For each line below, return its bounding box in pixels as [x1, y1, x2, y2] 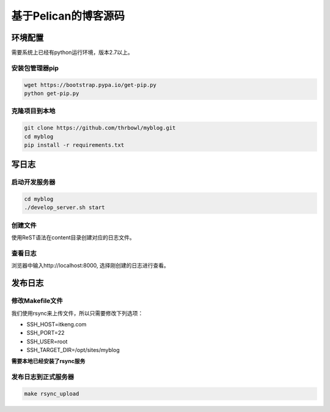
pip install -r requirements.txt [24, 141, 125, 148]
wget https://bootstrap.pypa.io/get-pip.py [24, 81, 157, 88]
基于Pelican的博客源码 [11, 9, 125, 23]
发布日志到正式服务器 [11, 373, 75, 381]
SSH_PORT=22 [26, 329, 65, 337]
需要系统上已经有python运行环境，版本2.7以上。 [11, 49, 134, 56]
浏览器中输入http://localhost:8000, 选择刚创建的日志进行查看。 [11, 262, 169, 269]
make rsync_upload [24, 391, 79, 397]
